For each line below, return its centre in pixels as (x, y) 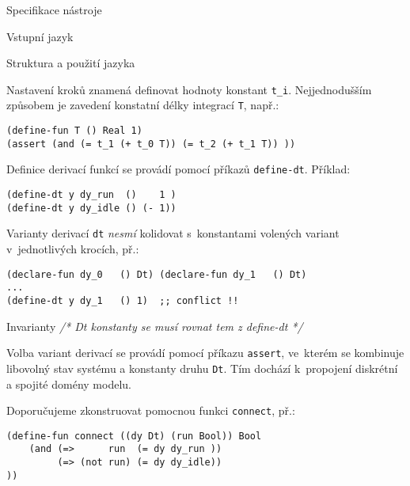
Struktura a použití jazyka (71, 63)
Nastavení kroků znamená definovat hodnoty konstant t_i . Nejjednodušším (189, 89)
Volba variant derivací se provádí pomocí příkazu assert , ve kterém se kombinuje (205, 353)
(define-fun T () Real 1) (74, 131)
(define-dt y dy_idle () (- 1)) (91, 208)
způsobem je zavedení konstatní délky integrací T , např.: (143, 105)
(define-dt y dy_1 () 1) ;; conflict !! (123, 300)
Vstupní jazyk (40, 36)
